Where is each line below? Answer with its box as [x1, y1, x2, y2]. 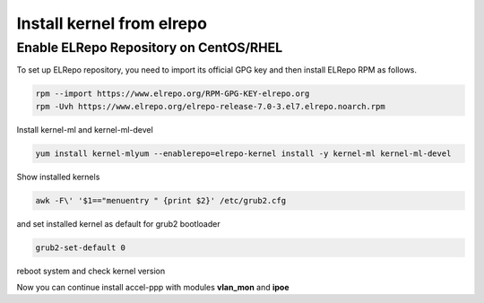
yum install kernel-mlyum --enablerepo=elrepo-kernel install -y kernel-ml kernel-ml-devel [35, 148, 452, 159]
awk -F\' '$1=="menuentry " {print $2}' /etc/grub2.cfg [35, 195, 287, 205]
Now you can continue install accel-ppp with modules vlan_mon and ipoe [16, 282, 290, 293]
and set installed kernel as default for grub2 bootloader [16, 218, 220, 229]
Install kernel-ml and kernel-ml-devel [16, 124, 154, 134]
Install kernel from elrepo [16, 13, 208, 33]
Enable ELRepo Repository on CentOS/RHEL [16, 39, 283, 56]
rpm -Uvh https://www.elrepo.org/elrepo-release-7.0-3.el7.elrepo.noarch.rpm [35, 101, 385, 111]
